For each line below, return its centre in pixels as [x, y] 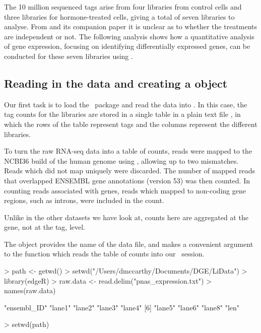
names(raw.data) [30, 290]
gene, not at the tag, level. [45, 227]
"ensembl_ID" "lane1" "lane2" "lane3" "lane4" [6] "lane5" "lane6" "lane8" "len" [122, 307]
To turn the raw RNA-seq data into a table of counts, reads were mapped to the [128, 151]
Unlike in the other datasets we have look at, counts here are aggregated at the [126, 217]
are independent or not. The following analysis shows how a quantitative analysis [129, 36]
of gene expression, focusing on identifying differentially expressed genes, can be [127, 46]
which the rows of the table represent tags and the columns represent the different [131, 124]
